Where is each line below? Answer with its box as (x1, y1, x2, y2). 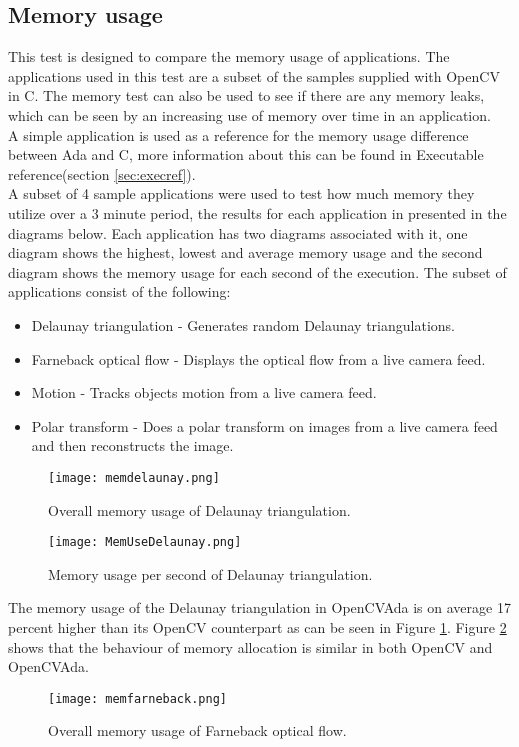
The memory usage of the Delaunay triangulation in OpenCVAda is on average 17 (8, 597, 511, 618)
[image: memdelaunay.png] (48, 470, 220, 485)
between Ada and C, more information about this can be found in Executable (8, 144, 484, 165)
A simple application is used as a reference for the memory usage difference (8, 124, 469, 145)
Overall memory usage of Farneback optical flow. (48, 720, 347, 741)
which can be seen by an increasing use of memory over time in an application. (8, 104, 491, 125)
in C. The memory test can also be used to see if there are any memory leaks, (8, 85, 485, 106)
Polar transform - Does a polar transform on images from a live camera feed (31, 415, 498, 436)
